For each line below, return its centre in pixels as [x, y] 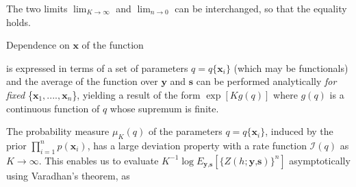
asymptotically [320, 160]
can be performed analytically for [266, 81]
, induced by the [299, 131]
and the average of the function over [82, 81]
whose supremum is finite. [164, 108]
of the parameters [185, 131]
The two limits [37, 8]
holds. [18, 22]
